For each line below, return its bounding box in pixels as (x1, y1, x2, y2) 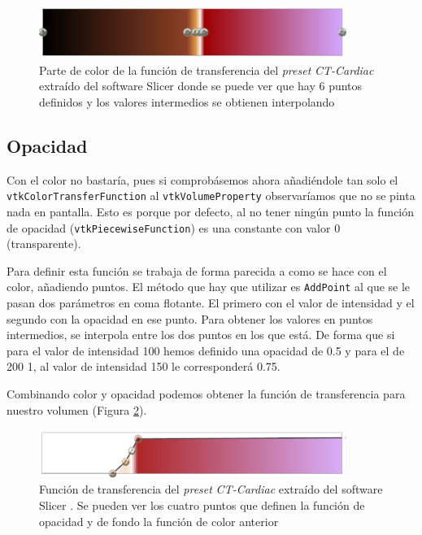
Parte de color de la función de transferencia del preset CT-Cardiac (39, 61, 374, 78)
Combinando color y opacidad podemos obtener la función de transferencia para (7, 385, 406, 402)
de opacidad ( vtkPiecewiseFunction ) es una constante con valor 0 (7, 219, 341, 236)
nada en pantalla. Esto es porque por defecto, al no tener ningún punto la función (7, 203, 415, 220)
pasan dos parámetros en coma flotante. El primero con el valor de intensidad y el (7, 294, 415, 311)
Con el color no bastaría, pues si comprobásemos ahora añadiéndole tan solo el (7, 171, 398, 188)
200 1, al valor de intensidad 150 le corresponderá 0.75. (7, 358, 281, 375)
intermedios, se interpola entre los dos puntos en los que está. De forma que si (7, 326, 395, 343)
